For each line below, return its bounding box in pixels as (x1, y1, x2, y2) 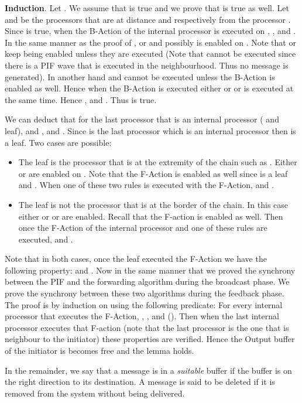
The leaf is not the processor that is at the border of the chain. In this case (18, 198, 289, 210)
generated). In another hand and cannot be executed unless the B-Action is (5, 70, 275, 83)
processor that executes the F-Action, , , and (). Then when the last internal (5, 310, 279, 322)
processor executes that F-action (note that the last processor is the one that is (5, 321, 289, 333)
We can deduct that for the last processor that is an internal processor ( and (5, 113, 279, 125)
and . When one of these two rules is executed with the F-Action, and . (18, 179, 274, 191)
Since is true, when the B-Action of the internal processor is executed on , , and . (5, 25, 296, 37)
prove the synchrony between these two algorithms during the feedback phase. (5, 287, 284, 299)
